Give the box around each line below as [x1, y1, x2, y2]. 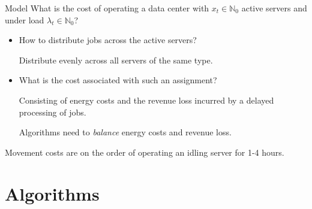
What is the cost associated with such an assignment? [19, 74, 217, 86]
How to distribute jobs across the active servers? [19, 34, 197, 46]
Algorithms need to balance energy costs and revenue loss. [19, 126, 232, 138]
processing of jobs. [19, 105, 86, 118]
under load [5, 13, 44, 26]
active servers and [241, 2, 307, 14]
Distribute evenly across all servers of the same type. [19, 53, 213, 66]
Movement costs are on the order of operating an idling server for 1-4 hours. [5, 146, 284, 158]
